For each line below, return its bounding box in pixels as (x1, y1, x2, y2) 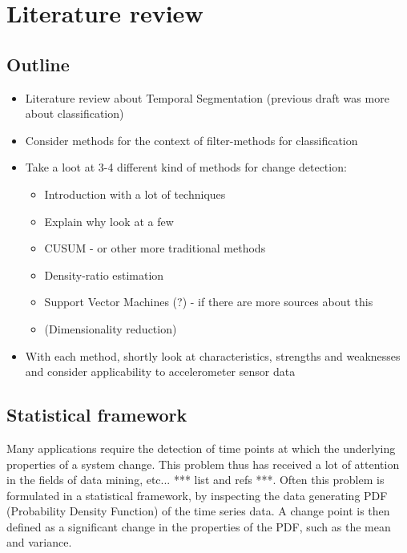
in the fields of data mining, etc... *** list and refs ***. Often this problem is (6, 471, 385, 488)
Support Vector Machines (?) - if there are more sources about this (44, 293, 373, 310)
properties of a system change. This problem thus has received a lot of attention (6, 455, 400, 472)
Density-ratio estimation (44, 266, 164, 283)
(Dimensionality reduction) (44, 320, 177, 337)
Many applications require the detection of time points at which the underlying (6, 439, 396, 456)
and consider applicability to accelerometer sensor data (25, 363, 296, 380)
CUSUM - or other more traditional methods (44, 240, 266, 256)
